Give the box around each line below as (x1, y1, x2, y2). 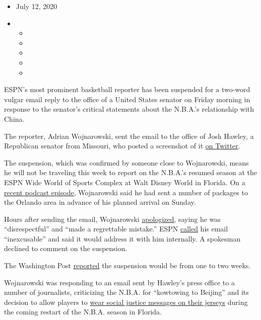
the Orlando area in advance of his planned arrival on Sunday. (4, 197, 196, 207)
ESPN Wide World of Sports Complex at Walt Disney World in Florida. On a (4, 177, 245, 187)
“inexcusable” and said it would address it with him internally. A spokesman (4, 233, 241, 244)
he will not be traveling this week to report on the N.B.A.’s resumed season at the (4, 167, 257, 178)
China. (4, 113, 25, 124)
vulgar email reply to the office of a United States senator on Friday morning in (4, 94, 250, 104)
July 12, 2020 (16, 1, 57, 11)
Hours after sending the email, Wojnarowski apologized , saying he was (4, 213, 221, 224)
